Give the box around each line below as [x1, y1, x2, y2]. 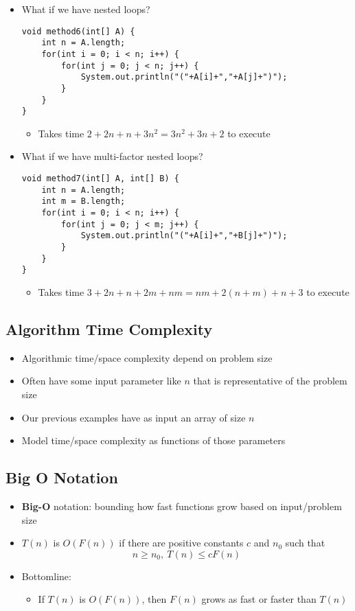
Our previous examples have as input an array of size [21, 410, 246, 424]
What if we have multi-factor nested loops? [21, 149, 203, 163]
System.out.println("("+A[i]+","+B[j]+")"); [80, 231, 288, 241]
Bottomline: [21, 568, 71, 583]
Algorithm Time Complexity [5, 318, 213, 339]
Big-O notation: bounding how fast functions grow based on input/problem [21, 498, 342, 513]
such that [285, 535, 325, 550]
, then [141, 592, 167, 606]
